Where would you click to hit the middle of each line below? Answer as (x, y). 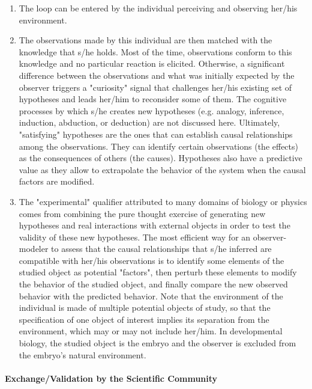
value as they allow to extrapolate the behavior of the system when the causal (162, 169)
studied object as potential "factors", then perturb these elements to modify (158, 272)
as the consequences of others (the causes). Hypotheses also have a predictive (160, 158)
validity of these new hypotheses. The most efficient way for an (135, 237)
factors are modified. (57, 181)
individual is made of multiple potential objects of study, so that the (145, 308)
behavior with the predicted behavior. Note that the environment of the (151, 296)
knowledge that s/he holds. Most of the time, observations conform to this (155, 51)
